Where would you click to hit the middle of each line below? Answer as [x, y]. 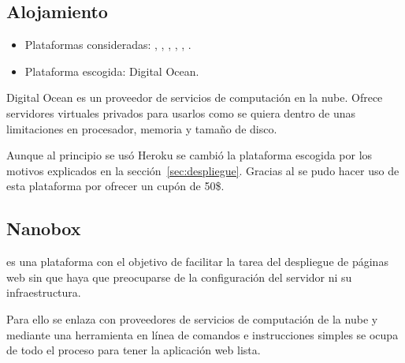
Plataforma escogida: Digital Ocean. [112, 71]
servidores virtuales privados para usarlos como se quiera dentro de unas [181, 112]
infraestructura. [44, 292]
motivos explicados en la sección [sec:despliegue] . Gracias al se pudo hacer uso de [203, 170]
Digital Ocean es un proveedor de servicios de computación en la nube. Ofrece [195, 97]
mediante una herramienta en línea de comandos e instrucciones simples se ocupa [202, 334]
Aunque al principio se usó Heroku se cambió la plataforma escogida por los [189, 155]
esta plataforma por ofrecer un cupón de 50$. [115, 186]
